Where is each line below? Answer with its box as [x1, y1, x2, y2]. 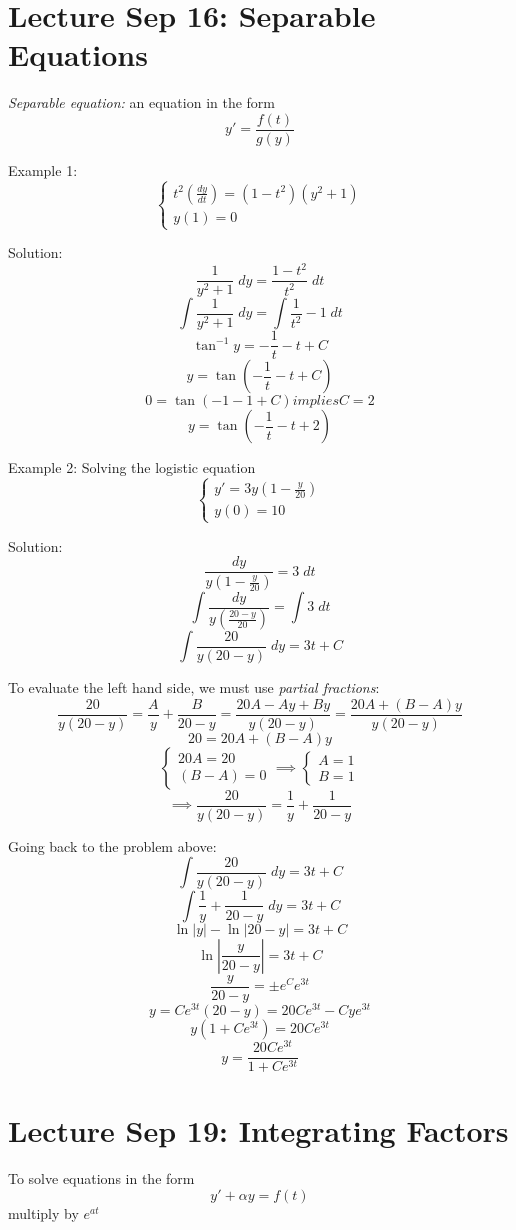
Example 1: [8, 159, 78, 180]
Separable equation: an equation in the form [8, 92, 276, 113]
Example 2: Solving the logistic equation [8, 457, 256, 478]
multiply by [8, 1202, 79, 1223]
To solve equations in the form [8, 1168, 195, 1189]
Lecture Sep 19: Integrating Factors [8, 1110, 509, 1151]
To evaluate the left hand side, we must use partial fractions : [8, 677, 380, 698]
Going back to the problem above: [8, 835, 217, 856]
